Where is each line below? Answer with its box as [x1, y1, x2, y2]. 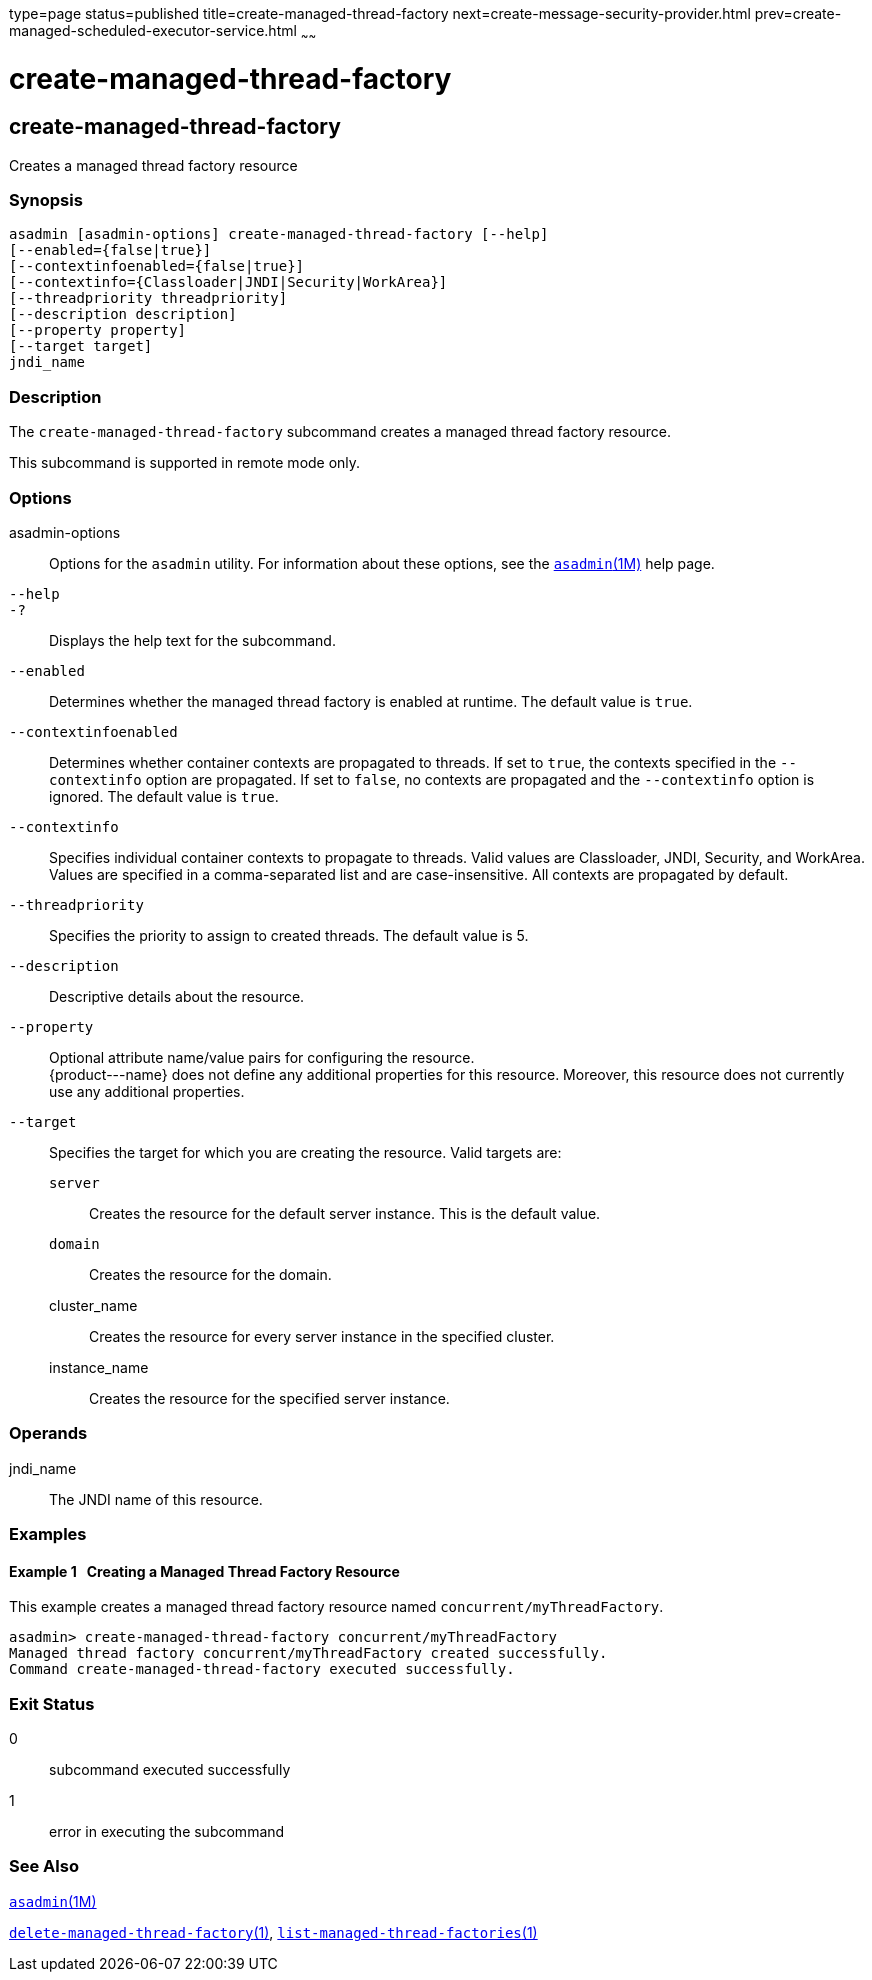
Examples [9, 1524, 87, 1545]
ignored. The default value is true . [49, 787, 279, 805]
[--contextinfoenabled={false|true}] [9, 258, 305, 275]
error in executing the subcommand [49, 1823, 285, 1841]
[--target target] [9, 338, 153, 355]
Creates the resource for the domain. [89, 1265, 332, 1283]
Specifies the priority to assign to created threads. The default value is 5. [49, 926, 529, 944]
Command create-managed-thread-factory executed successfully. [9, 1661, 515, 1678]
